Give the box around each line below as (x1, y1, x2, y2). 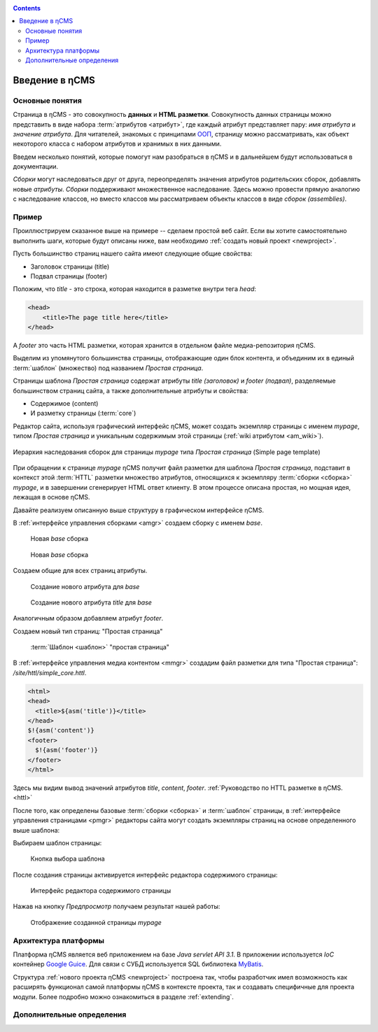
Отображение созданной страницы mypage (30, 918, 162, 926)
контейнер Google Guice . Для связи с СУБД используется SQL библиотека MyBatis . (13, 960, 264, 968)
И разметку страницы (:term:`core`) (30, 409, 136, 418)
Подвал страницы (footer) (30, 271, 108, 280)
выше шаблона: (13, 826, 60, 834)
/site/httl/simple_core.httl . (13, 668, 87, 677)
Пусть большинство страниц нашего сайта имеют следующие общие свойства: (13, 249, 253, 258)
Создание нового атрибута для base (30, 582, 140, 591)
